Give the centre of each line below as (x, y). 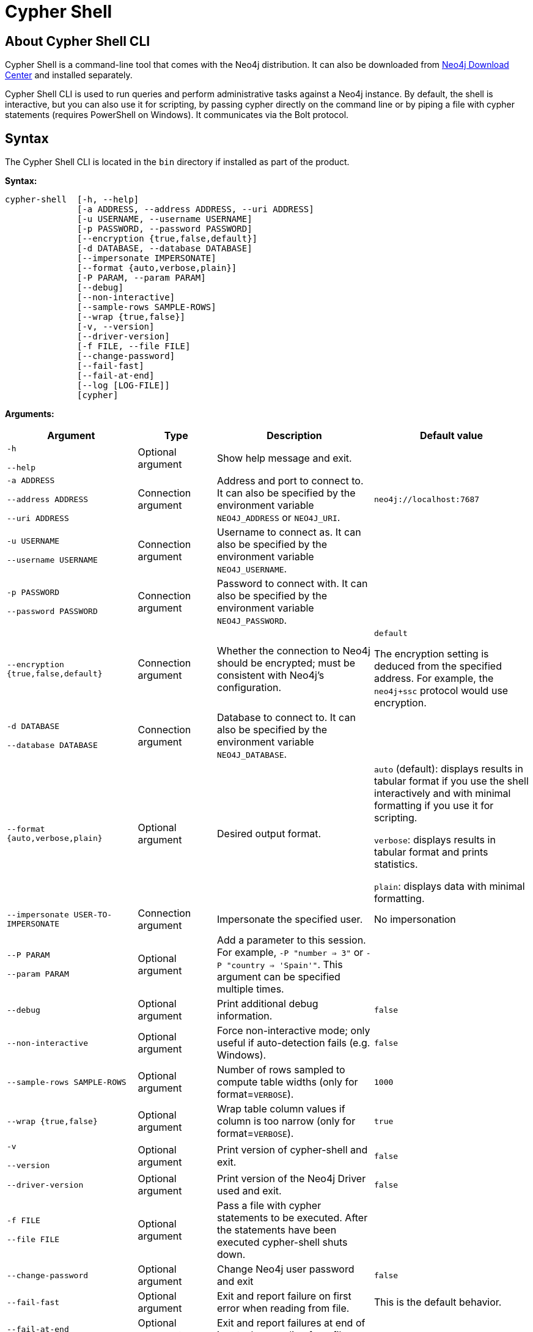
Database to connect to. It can (286, 718)
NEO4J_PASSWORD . (252, 620)
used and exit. (249, 1191)
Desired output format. (269, 834)
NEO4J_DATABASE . (252, 754)
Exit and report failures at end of (291, 1323)
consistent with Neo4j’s (271, 675)
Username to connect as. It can (289, 532)
